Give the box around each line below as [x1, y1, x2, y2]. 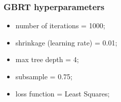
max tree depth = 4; [15, 54, 79, 65]
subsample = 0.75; [15, 71, 72, 81]
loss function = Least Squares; [15, 88, 110, 98]
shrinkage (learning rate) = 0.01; [15, 37, 117, 47]
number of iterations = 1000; [15, 20, 105, 31]
